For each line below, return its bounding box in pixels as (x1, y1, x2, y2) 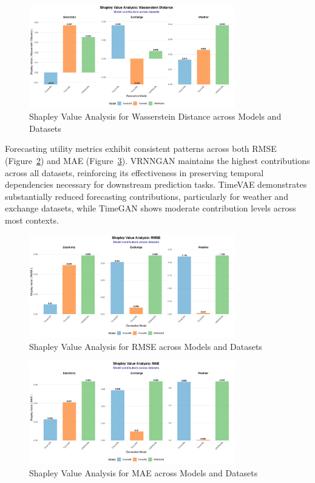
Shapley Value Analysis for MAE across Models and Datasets (29, 466, 258, 479)
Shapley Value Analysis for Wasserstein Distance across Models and (29, 110, 282, 123)
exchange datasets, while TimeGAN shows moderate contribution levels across (5, 202, 296, 214)
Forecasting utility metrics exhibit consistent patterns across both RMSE (5, 142, 277, 155)
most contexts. (5, 213, 59, 226)
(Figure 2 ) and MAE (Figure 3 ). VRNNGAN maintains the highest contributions (5, 154, 310, 166)
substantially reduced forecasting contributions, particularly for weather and (5, 190, 288, 202)
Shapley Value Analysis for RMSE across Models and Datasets (29, 340, 262, 352)
